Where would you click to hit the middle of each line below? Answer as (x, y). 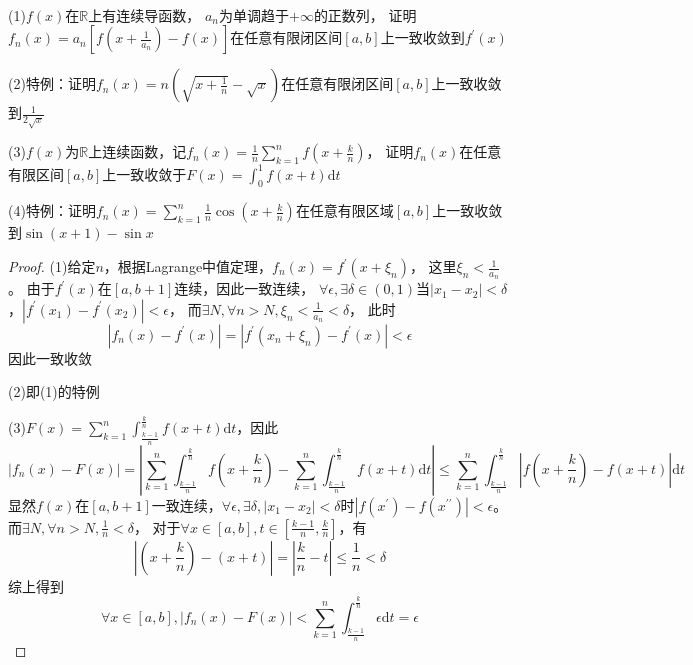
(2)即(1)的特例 (54, 391)
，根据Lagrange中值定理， (188, 266)
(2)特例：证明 (52, 83)
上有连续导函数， (144, 14)
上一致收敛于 (144, 173)
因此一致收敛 (50, 357)
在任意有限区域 (344, 210)
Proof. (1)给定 (52, 266)
